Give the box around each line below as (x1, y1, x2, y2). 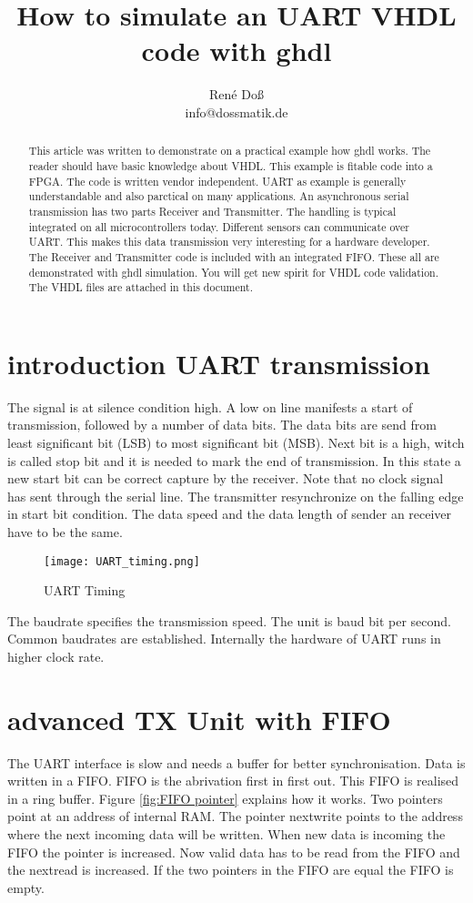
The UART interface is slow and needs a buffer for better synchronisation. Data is (7, 753, 466, 772)
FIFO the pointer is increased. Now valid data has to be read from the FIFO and (7, 842, 460, 861)
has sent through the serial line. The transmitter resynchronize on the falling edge (7, 486, 464, 505)
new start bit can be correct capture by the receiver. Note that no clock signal (7, 469, 444, 488)
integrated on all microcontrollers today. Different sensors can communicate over (28, 218, 409, 234)
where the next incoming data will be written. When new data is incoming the (7, 825, 446, 844)
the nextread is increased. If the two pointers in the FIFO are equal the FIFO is (7, 860, 454, 879)
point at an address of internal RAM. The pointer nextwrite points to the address (7, 807, 463, 826)
